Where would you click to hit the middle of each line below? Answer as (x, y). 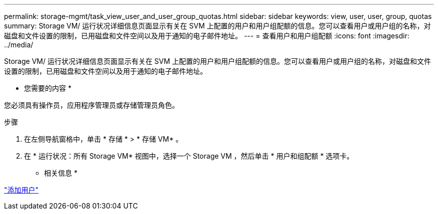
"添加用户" (21, 190)
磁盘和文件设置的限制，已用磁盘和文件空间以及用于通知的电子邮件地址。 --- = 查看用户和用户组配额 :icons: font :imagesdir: (207, 36)
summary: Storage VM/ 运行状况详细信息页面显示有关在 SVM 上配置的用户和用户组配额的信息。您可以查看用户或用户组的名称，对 (217, 26)
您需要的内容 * (48, 88)
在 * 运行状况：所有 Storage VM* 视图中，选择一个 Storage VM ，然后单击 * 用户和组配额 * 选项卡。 (189, 156)
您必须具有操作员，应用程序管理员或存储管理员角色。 (91, 105)
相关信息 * (61, 173)
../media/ (19, 45)
